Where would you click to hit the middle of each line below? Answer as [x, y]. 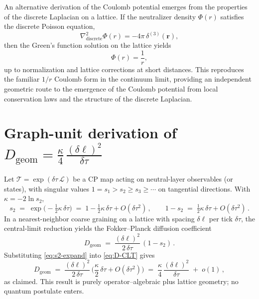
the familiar [22, 79]
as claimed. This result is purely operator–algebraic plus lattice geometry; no [121, 281]
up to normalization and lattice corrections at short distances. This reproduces [124, 69]
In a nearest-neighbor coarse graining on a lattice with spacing [99, 218]
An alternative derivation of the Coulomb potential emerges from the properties [126, 6]
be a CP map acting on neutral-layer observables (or [153, 179]
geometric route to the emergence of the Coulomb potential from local [111, 89]
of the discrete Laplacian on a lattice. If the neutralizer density [100, 16]
